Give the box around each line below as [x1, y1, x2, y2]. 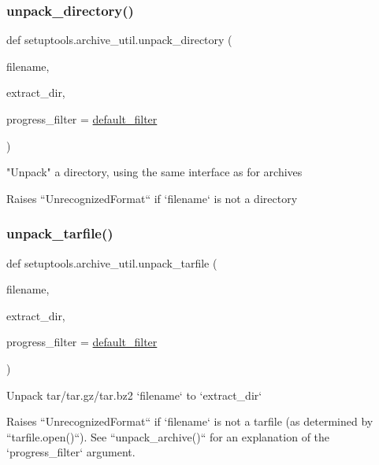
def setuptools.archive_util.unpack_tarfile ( [6, 254, 217, 271]
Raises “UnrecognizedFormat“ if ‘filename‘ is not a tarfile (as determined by [6, 413, 373, 430]
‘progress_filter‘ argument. [6, 444, 136, 460]
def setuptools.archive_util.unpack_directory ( [6, 31, 232, 48]
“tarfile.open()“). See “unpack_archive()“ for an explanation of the [6, 428, 330, 445]
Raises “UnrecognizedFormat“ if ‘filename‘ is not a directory [6, 190, 298, 206]
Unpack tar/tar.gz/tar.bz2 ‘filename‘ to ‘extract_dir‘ [6, 386, 262, 403]
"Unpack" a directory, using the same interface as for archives [6, 164, 303, 180]
